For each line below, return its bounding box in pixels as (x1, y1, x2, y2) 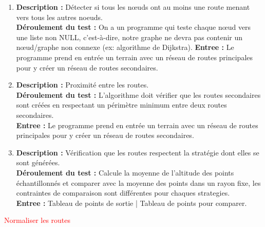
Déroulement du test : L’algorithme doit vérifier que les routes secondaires (16, 89, 261, 100)
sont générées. (16, 157, 60, 168)
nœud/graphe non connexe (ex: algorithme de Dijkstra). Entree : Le (16, 42, 234, 53)
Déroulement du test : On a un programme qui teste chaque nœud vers (16, 22, 251, 32)
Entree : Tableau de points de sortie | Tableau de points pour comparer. (16, 197, 247, 208)
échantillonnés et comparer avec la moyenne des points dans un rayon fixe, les (16, 177, 261, 188)
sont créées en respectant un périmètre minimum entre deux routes (16, 99, 227, 110)
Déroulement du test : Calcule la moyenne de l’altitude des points (16, 167, 234, 178)
